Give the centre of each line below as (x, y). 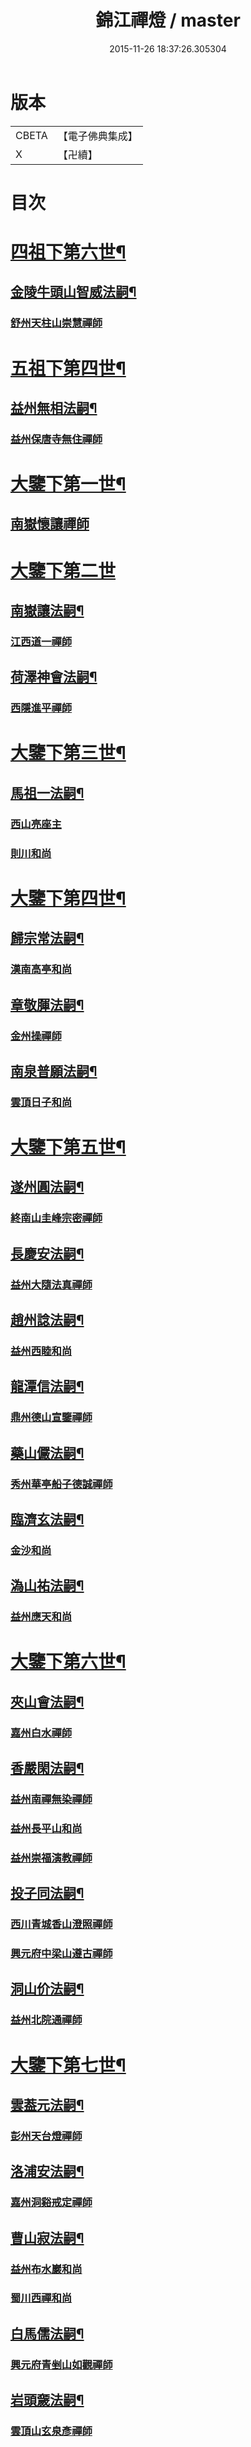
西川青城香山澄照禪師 (61, 1924)
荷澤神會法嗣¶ (54, 677)
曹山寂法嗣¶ (47, 2237)
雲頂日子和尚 (41, 1102)
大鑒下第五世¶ (68, 1147)
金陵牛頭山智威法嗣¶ (73, 292)
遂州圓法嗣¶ (47, 1187)
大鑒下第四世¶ (68, 898)
